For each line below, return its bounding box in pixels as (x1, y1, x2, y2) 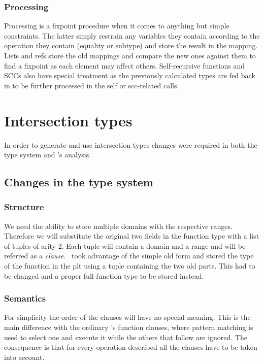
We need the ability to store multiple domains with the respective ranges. (4, 220, 233, 231)
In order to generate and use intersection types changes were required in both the (4, 139, 257, 150)
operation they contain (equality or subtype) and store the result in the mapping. (4, 40, 258, 51)
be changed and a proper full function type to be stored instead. (4, 270, 204, 281)
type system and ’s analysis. (4, 149, 91, 160)
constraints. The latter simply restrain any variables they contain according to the (4, 30, 260, 41)
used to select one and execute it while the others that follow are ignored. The (4, 332, 248, 342)
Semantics (4, 292, 46, 305)
